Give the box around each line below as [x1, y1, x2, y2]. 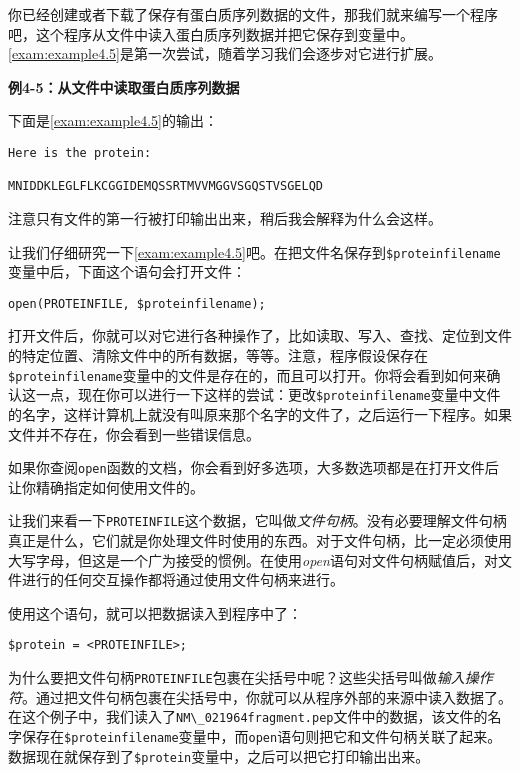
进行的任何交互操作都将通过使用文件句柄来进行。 [21, 569, 344, 590]
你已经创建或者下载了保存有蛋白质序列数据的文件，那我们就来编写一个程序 [8, 4, 498, 24]
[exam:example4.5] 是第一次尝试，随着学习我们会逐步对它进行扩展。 [8, 43, 442, 64]
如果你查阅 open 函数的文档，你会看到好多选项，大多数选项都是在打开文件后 [8, 457, 499, 478]
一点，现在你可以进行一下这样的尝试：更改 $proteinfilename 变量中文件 [35, 384, 501, 405]
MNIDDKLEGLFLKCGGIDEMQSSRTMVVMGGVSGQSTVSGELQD [8, 179, 323, 194]
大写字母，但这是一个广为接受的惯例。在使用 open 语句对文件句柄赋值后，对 [8, 549, 498, 570]
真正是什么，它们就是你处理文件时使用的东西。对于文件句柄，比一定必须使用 [8, 530, 512, 551]
